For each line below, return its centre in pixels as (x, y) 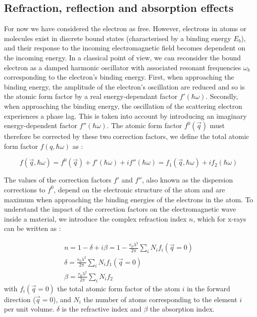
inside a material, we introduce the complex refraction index (95, 218)
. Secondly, (222, 96)
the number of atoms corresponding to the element (160, 299)
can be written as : (32, 228)
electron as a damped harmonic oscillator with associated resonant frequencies (123, 67)
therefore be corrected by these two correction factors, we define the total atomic (127, 136)
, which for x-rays (220, 218)
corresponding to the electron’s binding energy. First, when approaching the (119, 77)
